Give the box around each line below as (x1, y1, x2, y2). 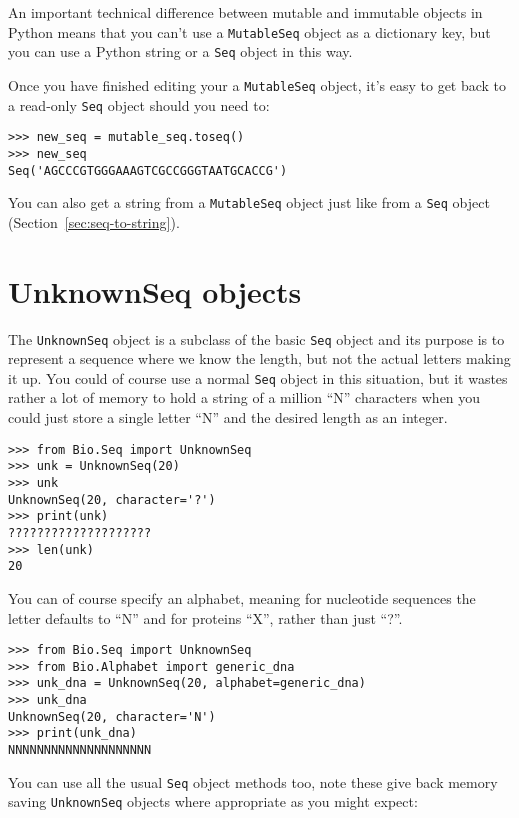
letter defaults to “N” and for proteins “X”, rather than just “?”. (8, 607, 403, 628)
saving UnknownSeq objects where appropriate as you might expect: (8, 791, 418, 812)
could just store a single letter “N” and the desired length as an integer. (8, 407, 448, 428)
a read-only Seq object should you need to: (8, 94, 270, 115)
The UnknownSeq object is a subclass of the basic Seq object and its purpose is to (8, 328, 505, 349)
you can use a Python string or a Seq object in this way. (8, 41, 353, 62)
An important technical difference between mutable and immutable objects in (8, 2, 483, 22)
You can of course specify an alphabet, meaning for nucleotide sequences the (8, 587, 476, 608)
